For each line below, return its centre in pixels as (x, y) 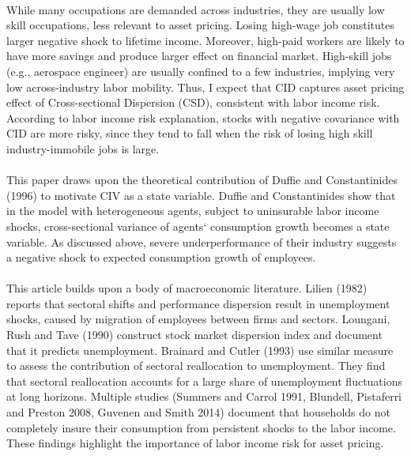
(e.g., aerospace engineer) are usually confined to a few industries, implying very (201, 71)
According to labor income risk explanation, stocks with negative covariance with (203, 117)
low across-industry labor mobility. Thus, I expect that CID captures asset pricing (205, 87)
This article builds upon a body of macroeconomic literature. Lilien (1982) (187, 288)
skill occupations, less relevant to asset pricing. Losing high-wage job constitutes (200, 25)
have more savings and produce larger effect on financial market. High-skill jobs (199, 56)
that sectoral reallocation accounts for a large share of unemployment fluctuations (205, 381)
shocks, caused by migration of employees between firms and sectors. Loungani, (198, 319)
